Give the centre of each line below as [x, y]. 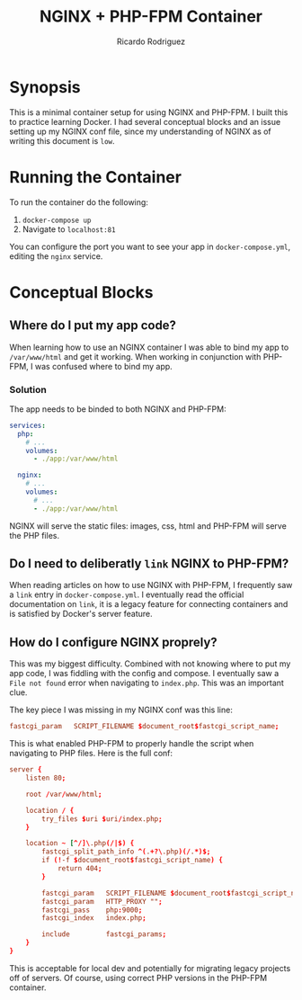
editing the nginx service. [56, 256]
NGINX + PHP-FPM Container [151, 17]
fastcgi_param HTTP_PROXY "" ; [102, 901]
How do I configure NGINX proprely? [113, 642]
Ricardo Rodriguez [151, 41]
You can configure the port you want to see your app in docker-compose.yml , [150, 246]
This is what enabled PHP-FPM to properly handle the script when [132, 744]
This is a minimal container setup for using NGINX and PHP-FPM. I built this [149, 112]
